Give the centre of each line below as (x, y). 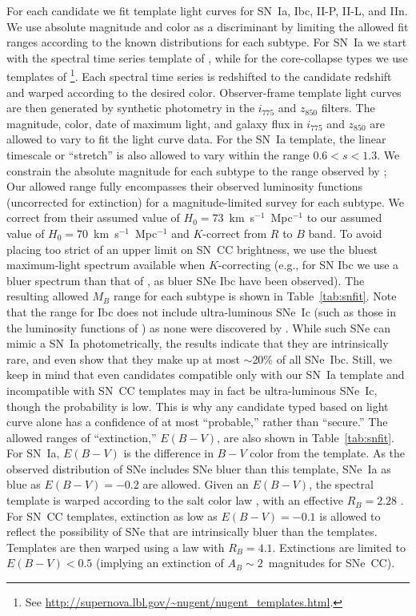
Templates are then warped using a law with (116, 547)
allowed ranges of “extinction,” (82, 437)
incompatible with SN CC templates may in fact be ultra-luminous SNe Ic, (192, 390)
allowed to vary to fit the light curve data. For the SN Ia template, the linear (196, 139)
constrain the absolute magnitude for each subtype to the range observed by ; (197, 170)
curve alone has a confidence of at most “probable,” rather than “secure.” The (197, 422)
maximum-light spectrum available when (106, 265)
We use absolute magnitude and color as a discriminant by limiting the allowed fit (208, 26)
